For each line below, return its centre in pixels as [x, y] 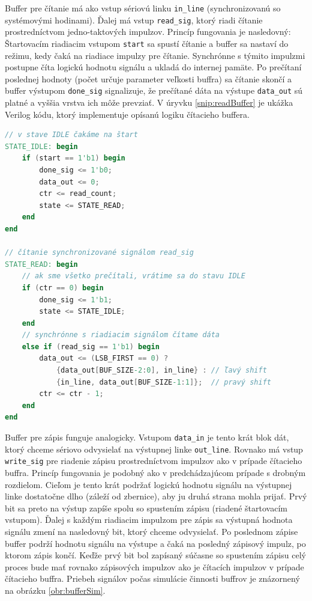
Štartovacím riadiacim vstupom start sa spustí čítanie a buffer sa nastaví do [147, 43]
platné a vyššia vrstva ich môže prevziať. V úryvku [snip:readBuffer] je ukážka [149, 102]
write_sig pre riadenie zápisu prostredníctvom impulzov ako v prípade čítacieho [154, 461]
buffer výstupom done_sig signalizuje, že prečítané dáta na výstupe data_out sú [154, 90]
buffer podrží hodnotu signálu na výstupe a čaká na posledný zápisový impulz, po [155, 543]
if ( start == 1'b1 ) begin [73, 158]
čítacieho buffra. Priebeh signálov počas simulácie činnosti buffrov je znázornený [152, 578]
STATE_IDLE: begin [41, 146]
